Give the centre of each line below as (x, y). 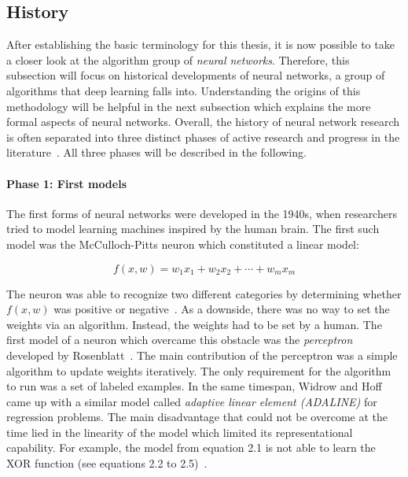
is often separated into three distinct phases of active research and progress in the (203, 137)
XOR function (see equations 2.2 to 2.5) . (107, 463)
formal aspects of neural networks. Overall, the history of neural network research (203, 122)
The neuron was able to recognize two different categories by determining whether (204, 293)
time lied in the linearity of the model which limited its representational (180, 432)
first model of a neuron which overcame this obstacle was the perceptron (180, 340)
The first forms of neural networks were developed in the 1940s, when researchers (202, 213)
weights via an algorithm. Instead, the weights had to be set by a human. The (194, 324)
